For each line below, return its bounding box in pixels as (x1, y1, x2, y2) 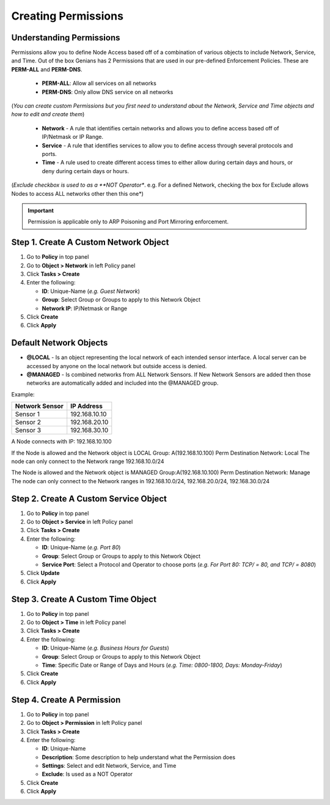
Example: (11, 390, 35, 398)
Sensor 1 (15, 410, 40, 418)
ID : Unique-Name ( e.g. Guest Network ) (42, 287, 141, 295)
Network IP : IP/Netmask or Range (42, 305, 128, 312)
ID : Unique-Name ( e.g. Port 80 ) (42, 544, 121, 551)
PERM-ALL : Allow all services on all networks (42, 80, 157, 87)
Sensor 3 (15, 426, 42, 434)
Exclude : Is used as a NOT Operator (42, 771, 133, 778)
